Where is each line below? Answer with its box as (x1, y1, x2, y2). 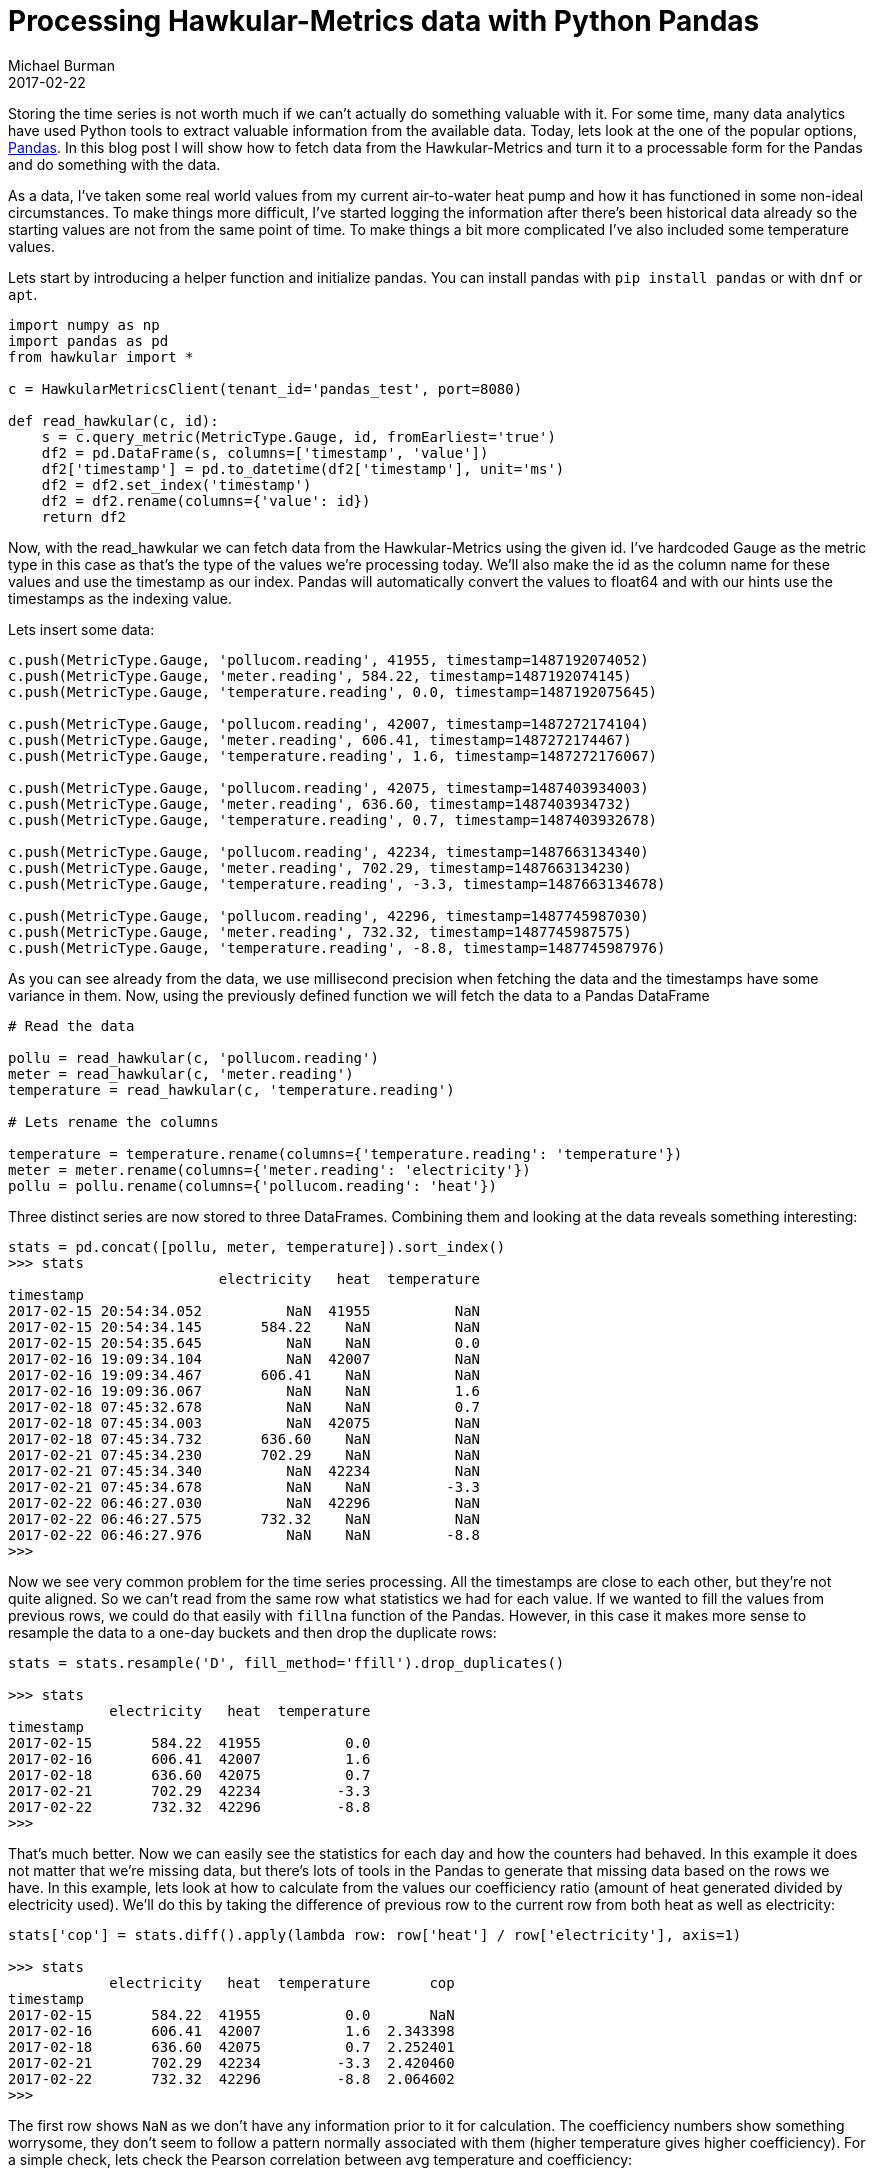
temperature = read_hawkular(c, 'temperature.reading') (8, 1081, 455, 1098)
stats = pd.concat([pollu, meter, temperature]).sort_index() (8, 1238, 506, 1255)
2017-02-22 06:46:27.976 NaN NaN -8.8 (8, 1526, 481, 1543)
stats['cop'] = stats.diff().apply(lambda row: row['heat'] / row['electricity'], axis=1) (8, 1926, 742, 1943)
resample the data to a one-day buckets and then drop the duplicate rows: (8, 1623, 497, 1641)
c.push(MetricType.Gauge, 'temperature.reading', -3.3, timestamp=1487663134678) (8, 875, 666, 892)
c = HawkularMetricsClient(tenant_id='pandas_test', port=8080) (8, 380, 523, 397)
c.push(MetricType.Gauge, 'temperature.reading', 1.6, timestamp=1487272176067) (8, 747, 658, 764)
